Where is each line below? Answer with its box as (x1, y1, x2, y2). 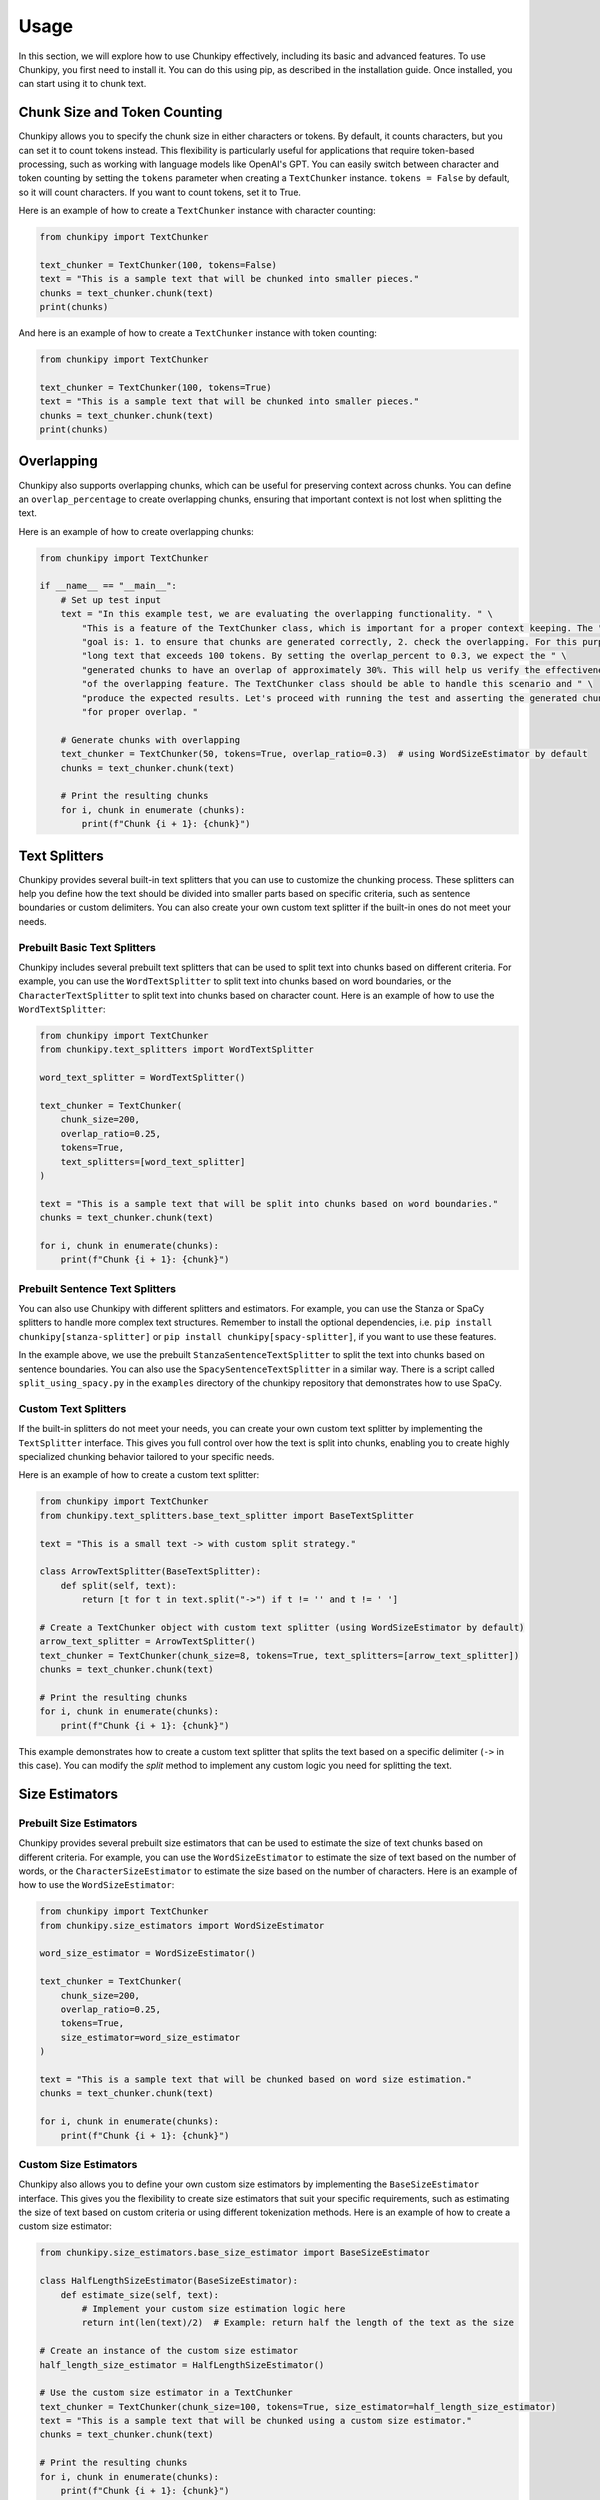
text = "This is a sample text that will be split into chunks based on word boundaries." (39, 1198, 499, 1209)
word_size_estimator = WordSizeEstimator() (39, 1948, 257, 1959)
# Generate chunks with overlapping (60, 734, 240, 745)
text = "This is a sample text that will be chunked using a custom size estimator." (39, 2415, 472, 2427)
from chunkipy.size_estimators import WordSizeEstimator (39, 1920, 325, 1931)
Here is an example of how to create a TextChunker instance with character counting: (18, 205, 376, 217)
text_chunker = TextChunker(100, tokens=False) (39, 259, 277, 270)
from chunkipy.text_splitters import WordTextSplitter (39, 1044, 314, 1055)
